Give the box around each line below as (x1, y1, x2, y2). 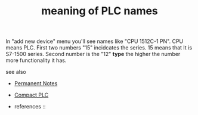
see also (5, 69, 26, 76)
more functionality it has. (5, 57, 67, 64)
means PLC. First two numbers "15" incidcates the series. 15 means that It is (5, 44, 192, 51)
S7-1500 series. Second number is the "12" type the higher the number (5, 51, 181, 58)
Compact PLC (14, 91, 49, 99)
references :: (14, 103, 46, 110)
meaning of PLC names (41, 4, 159, 18)
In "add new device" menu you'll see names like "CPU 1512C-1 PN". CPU (5, 38, 184, 45)
